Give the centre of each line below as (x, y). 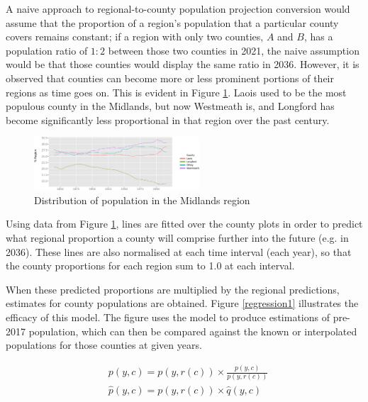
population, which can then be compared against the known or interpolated (193, 331)
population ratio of (47, 50)
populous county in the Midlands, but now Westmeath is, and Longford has (170, 106)
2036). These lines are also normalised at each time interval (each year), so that (179, 251)
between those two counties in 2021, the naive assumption (234, 50)
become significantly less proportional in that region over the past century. (168, 119)
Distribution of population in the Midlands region (142, 200)
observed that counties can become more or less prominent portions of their (170, 78)
